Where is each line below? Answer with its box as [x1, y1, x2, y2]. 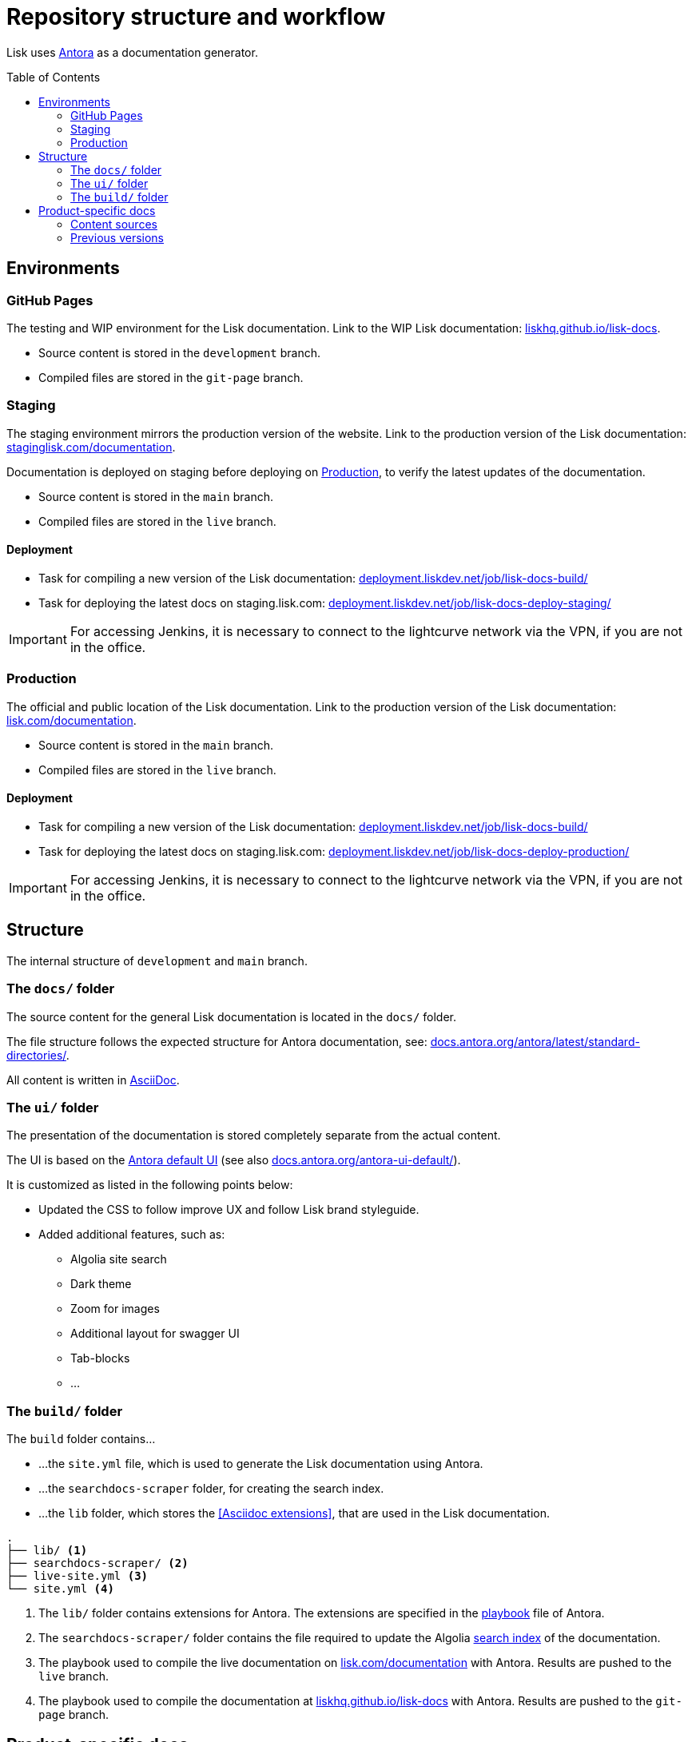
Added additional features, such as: [38, 1227, 225, 1242]
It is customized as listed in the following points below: [6, 1178, 293, 1192]
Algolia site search [70, 1252, 167, 1267]
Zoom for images [70, 1302, 160, 1316]
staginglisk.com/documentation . [6, 439, 176, 454]
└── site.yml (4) [6, 1582, 114, 1595]
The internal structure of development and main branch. [6, 953, 308, 968]
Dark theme [70, 1277, 132, 1291]
